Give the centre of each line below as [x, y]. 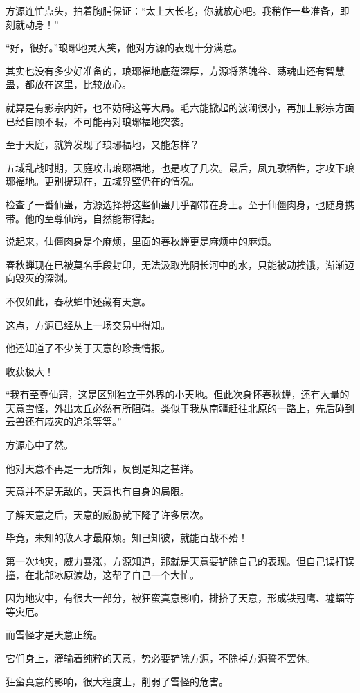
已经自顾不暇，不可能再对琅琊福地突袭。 [98, 121]
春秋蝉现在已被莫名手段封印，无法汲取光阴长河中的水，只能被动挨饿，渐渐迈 [180, 264]
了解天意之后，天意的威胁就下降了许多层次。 [107, 514]
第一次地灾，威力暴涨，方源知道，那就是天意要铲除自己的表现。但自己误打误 [180, 561]
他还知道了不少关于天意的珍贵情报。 [88, 348]
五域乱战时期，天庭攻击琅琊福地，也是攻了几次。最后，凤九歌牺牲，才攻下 [175, 167]
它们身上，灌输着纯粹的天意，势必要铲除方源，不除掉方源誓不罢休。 [161, 658]
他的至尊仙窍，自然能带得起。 [92, 218]
